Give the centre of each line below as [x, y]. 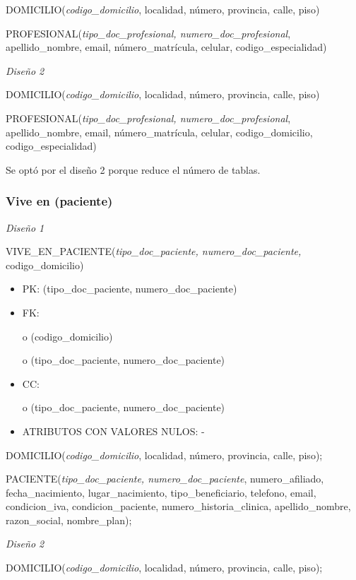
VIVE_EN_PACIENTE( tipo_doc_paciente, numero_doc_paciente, [154, 251]
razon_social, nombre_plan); [69, 520]
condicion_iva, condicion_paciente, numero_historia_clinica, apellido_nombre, [178, 506]
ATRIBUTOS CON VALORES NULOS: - [113, 431]
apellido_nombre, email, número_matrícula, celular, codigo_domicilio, [159, 132]
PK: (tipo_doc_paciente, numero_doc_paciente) [130, 289]
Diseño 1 [25, 227]
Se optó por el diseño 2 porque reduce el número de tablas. [133, 169]
